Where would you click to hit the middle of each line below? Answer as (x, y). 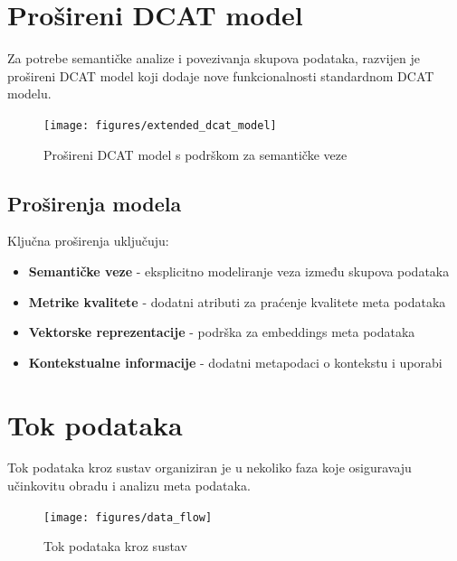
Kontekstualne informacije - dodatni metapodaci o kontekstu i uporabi (235, 362)
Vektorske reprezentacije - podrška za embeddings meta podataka (222, 332)
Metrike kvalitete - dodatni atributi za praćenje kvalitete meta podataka (237, 301)
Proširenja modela (95, 203)
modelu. (29, 93)
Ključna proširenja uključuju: (88, 241)
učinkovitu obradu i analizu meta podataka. (129, 486)
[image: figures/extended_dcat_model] (160, 125)
